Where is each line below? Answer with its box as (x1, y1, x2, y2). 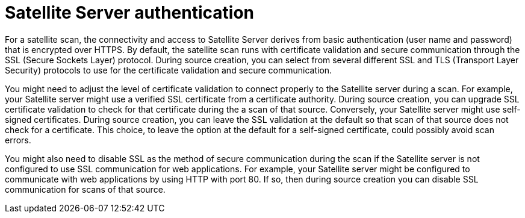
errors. (5, 134, 31, 145)
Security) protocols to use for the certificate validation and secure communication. (5, 64, 332, 75)
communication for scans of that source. (5, 184, 166, 195)
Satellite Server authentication (5, 2, 254, 23)
